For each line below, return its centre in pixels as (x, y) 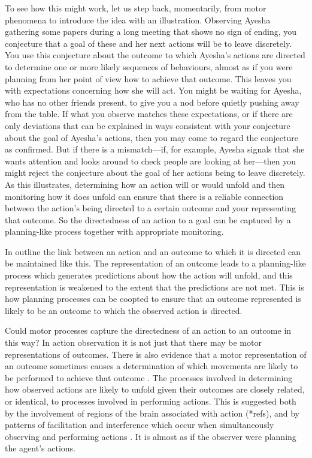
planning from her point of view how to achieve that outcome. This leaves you (148, 78)
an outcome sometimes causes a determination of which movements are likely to (152, 366)
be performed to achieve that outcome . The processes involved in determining (149, 377)
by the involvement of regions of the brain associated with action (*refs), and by (152, 413)
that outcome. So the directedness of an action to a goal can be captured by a (148, 219)
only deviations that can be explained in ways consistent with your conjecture (148, 125)
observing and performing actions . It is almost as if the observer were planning (151, 436)
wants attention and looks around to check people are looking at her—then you (151, 161)
